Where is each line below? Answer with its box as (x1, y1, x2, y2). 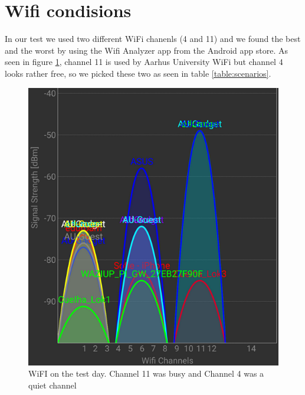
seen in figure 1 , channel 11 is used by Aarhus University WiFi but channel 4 (5, 56, 283, 68)
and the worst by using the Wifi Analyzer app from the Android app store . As (5, 44, 288, 56)
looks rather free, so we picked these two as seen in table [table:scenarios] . (5, 67, 271, 79)
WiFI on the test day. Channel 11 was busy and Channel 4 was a (28, 367, 264, 380)
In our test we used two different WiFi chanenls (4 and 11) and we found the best (5, 32, 301, 45)
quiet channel (28, 378, 77, 391)
